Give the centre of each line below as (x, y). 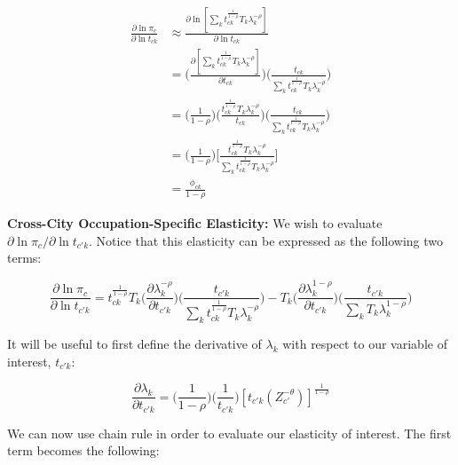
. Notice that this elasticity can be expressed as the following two (266, 240)
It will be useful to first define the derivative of (134, 343)
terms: (24, 258)
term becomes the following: (83, 450)
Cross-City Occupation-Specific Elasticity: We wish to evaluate (195, 223)
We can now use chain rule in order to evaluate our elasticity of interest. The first (229, 433)
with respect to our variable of (365, 343)
